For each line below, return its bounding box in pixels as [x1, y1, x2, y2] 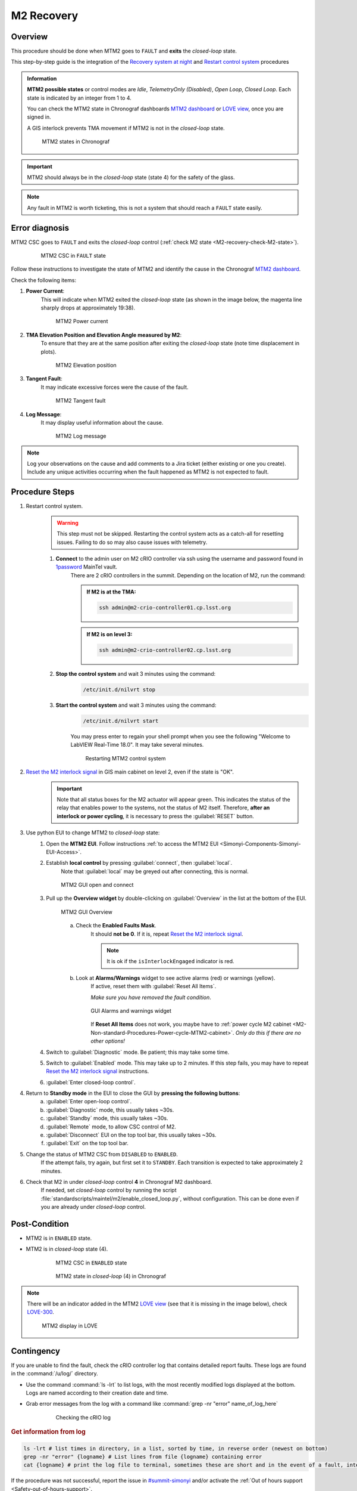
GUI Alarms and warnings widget [90, 1007, 172, 1014]
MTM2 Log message [55, 432, 107, 440]
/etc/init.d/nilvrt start [83, 717, 159, 724]
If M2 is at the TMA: [86, 588, 136, 596]
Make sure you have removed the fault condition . [90, 994, 211, 1001]
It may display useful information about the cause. [40, 419, 164, 426]
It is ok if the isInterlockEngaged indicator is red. [107, 958, 234, 965]
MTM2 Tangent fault [55, 397, 106, 404]
